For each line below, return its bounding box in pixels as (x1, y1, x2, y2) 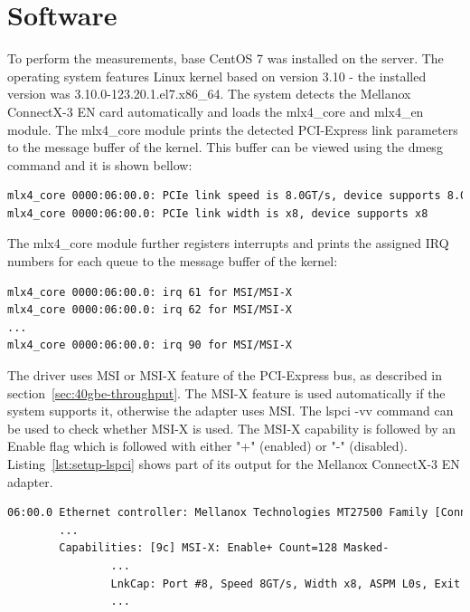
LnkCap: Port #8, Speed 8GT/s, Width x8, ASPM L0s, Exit (110, 577, 461, 590)
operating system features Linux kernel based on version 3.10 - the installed (7, 66, 427, 85)
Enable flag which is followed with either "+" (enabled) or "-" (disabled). (7, 436, 408, 455)
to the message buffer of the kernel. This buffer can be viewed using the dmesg (7, 138, 443, 157)
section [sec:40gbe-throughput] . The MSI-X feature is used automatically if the (7, 383, 446, 402)
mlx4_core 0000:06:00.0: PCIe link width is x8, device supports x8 (7, 206, 428, 220)
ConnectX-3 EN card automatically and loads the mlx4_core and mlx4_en (7, 101, 424, 120)
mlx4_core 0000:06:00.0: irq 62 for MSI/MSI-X (7, 303, 292, 317)
